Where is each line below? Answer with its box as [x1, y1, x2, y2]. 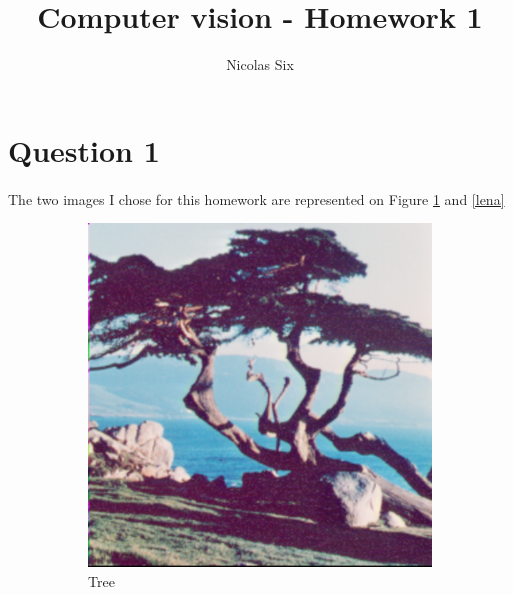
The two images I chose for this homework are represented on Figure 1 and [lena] [8, 188, 505, 209]
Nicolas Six [226, 54, 294, 75]
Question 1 [8, 129, 160, 170]
